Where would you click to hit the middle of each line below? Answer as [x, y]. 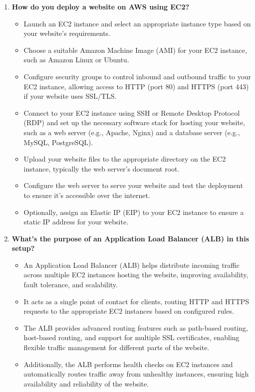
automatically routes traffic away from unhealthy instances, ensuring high [136, 374]
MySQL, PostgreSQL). [58, 142]
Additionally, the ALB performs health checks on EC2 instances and [128, 364]
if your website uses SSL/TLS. [70, 96]
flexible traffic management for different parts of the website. [117, 347]
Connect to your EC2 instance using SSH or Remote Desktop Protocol [132, 112]
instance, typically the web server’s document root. [102, 168]
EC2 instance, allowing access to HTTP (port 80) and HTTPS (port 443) [136, 86]
